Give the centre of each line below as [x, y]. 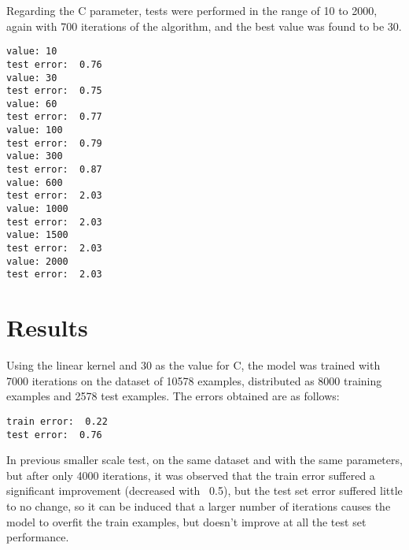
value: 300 [35, 156]
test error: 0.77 [54, 117]
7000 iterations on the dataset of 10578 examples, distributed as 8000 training [194, 380]
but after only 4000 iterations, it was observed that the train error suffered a [191, 475]
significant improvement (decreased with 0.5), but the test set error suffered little [204, 491]
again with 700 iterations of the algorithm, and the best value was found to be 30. [204, 26]
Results [47, 327]
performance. [38, 537]
